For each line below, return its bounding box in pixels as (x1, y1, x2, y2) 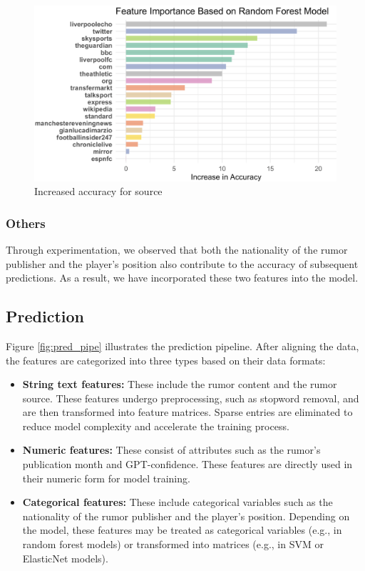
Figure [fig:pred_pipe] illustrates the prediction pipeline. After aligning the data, (6, 338, 359, 353)
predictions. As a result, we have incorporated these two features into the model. (6, 270, 359, 285)
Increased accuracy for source (34, 184, 163, 199)
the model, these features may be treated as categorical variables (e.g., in (22, 522, 342, 537)
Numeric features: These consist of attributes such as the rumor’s (22, 442, 321, 457)
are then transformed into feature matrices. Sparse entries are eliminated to (22, 404, 353, 419)
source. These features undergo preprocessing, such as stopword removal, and (22, 390, 359, 405)
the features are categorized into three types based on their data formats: (6, 352, 326, 367)
